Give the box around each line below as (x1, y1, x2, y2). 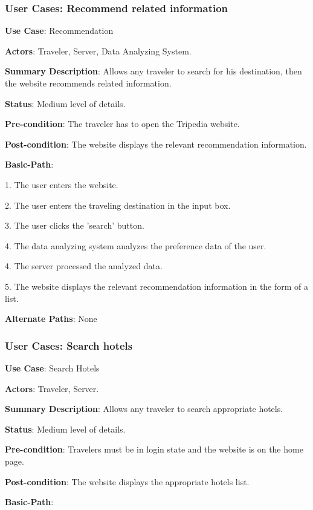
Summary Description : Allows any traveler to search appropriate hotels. (5, 402, 283, 415)
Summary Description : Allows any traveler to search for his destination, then (5, 65, 302, 77)
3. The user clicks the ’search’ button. (5, 219, 144, 232)
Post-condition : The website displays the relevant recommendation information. (5, 137, 307, 150)
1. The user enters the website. (5, 178, 118, 191)
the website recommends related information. (5, 77, 172, 89)
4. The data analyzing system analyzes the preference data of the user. (5, 239, 266, 252)
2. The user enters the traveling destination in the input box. (5, 198, 231, 211)
